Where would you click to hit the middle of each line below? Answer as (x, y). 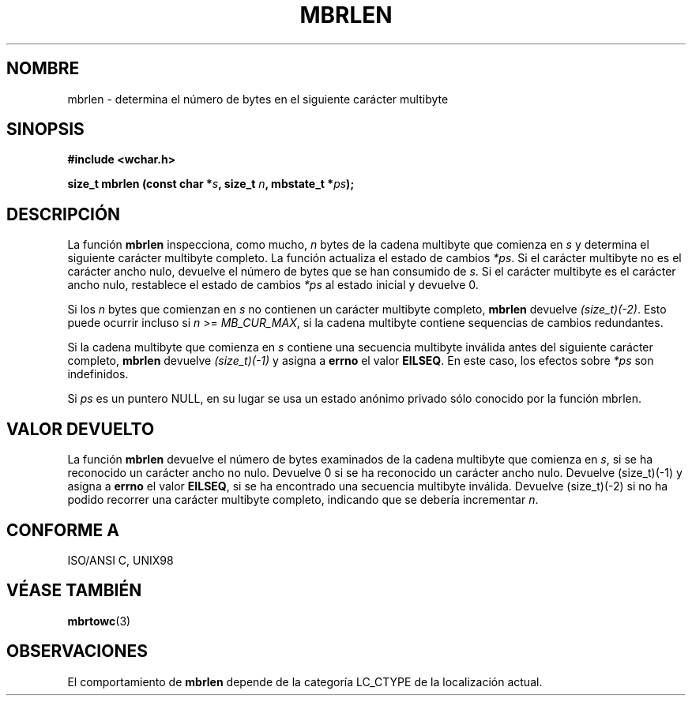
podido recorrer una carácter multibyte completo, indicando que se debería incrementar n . (303, 500)
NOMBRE (43, 69)
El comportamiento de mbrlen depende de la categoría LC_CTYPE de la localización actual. (305, 681)
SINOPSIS (45, 130)
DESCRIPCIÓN (64, 214)
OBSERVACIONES (77, 651)
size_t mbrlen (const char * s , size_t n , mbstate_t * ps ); (211, 184)
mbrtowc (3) (99, 621)
